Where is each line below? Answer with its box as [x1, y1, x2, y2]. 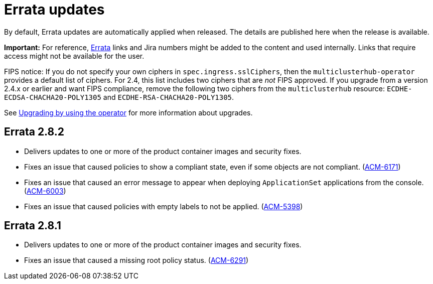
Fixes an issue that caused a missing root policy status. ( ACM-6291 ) [24, 256, 249, 265]
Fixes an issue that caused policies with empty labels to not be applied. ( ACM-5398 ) [24, 202, 303, 211]
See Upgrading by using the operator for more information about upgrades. [4, 108, 253, 117]
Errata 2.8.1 [4, 219, 61, 232]
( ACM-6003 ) [24, 186, 66, 195]
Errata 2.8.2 [4, 125, 64, 138]
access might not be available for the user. [4, 51, 145, 60]
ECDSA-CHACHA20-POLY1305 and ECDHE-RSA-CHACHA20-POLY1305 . [4, 92, 234, 101]
